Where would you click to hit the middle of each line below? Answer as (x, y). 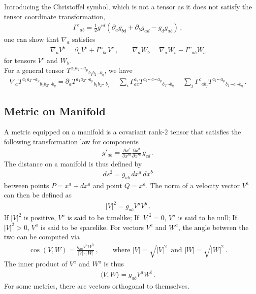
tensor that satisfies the (206, 132)
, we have (119, 70)
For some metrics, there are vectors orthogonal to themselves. (97, 286)
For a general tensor (34, 70)
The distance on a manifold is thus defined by (73, 164)
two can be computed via (42, 237)
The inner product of (36, 264)
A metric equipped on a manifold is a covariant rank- (84, 132)
